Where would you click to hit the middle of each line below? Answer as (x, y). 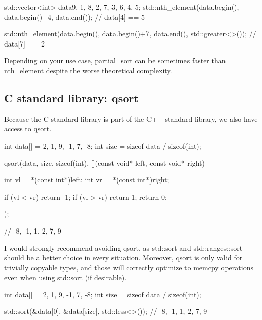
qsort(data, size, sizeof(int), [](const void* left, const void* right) (104, 163)
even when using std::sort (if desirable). (65, 277)
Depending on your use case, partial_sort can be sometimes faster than (115, 60)
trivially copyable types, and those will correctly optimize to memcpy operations (129, 267)
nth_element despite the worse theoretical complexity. (88, 70)
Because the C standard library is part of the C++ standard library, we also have (131, 119)
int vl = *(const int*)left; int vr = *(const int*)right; (87, 180)
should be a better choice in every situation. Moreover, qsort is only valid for (123, 258)
